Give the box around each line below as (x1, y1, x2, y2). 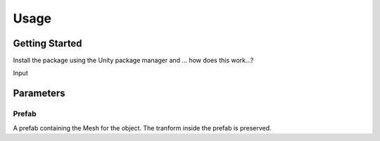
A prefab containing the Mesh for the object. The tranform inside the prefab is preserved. (13, 123, 272, 132)
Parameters (13, 87, 65, 99)
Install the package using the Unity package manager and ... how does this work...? (13, 56, 254, 65)
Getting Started (13, 37, 82, 49)
